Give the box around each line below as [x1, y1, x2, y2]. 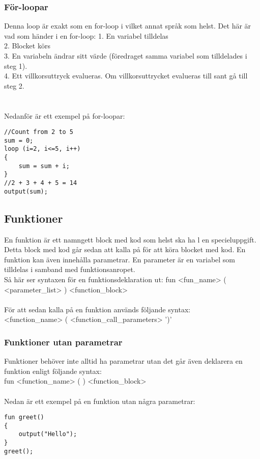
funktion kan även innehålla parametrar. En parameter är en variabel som [4, 254, 236, 264]
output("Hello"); [18, 430, 77, 438]
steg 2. [4, 80, 24, 91]
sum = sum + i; [18, 162, 70, 170]
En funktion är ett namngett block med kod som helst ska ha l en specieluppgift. [4, 234, 256, 245]
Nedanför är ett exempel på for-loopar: [4, 110, 125, 121]
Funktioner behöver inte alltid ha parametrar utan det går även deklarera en [4, 356, 243, 366]
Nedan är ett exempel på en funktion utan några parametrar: [4, 395, 195, 406]
